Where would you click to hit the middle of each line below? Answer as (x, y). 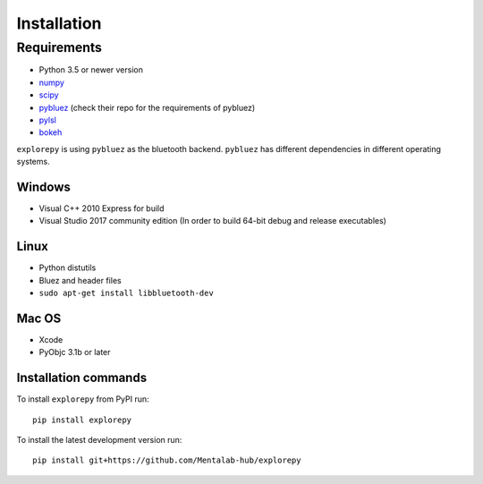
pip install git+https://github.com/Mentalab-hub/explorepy (167, 460)
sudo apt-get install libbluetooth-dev (126, 293)
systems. (33, 162)
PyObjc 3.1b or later (75, 352)
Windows (43, 187)
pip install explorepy (82, 420)
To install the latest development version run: (99, 440)
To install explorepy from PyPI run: (83, 399)
